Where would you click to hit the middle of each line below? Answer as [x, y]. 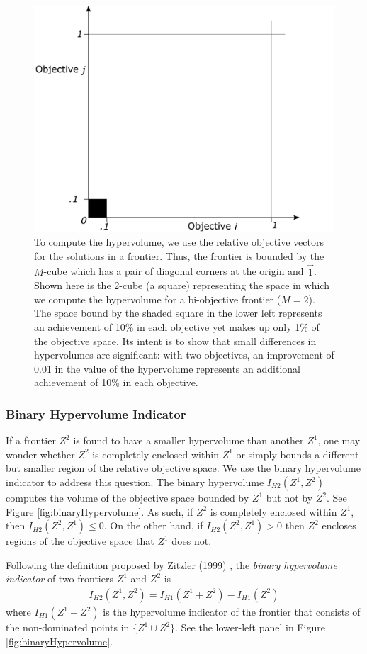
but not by [289, 497]
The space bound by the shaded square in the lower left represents [178, 313]
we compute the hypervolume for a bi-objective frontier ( [158, 299]
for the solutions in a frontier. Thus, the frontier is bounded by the [179, 255]
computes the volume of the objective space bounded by [128, 497]
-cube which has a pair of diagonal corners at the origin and [174, 271]
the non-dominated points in [68, 627]
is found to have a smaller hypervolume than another [188, 440]
